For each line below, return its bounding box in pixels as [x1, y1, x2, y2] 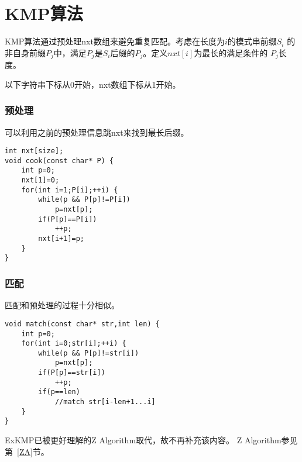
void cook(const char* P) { [5, 156, 114, 165]
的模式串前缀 [227, 35, 277, 47]
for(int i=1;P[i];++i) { [21, 185, 118, 194]
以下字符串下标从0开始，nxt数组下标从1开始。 [5, 78, 181, 90]
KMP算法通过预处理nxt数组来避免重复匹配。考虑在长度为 [5, 35, 225, 47]
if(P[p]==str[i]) [38, 368, 105, 377]
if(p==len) [38, 388, 80, 397]
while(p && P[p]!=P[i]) [38, 195, 131, 204]
